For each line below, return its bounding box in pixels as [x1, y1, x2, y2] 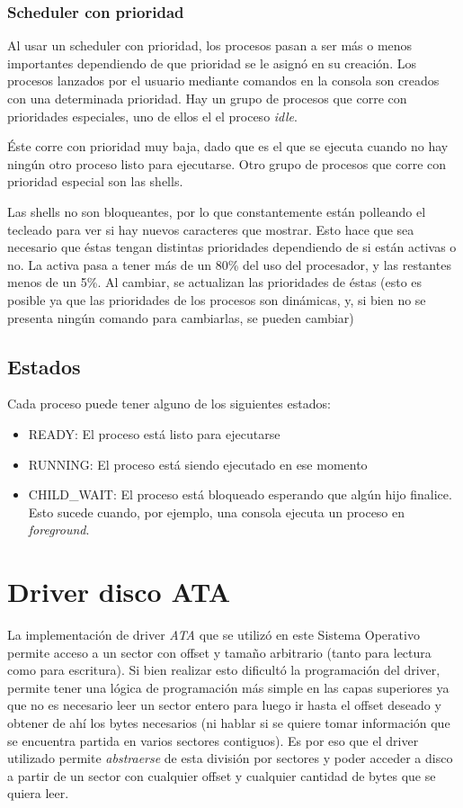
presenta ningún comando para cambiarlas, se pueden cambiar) [7, 308, 354, 327]
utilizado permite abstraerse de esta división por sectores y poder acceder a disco [7, 749, 453, 768]
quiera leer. [7, 784, 69, 803]
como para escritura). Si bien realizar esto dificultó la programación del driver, [7, 660, 441, 679]
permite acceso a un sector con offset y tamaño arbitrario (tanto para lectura [7, 642, 432, 661]
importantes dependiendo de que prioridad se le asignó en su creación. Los [7, 53, 416, 72]
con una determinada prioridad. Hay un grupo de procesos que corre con [7, 89, 407, 107]
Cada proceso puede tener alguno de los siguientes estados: [7, 394, 331, 413]
